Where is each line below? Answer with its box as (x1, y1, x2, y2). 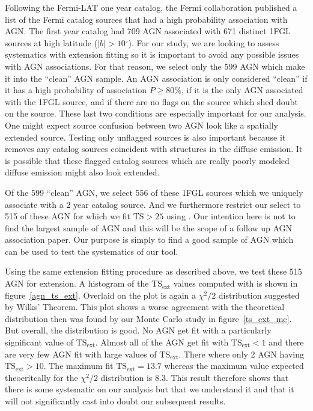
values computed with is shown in (173, 277, 298, 290)
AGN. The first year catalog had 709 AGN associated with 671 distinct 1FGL (5, 25, 291, 37)
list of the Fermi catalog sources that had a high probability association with (5, 13, 288, 25)
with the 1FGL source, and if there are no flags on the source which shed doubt (5, 95, 298, 108)
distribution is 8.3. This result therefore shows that (100, 371, 289, 383)
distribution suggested (218, 288, 300, 301)
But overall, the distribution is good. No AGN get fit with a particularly (5, 324, 272, 336)
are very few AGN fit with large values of (5, 347, 157, 360)
